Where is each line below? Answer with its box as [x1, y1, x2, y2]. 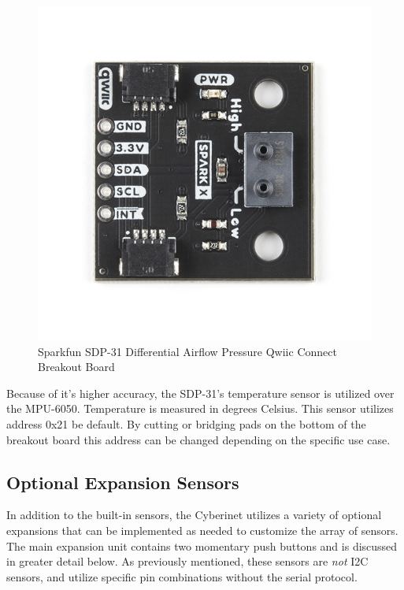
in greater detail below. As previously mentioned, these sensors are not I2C [6, 553, 369, 570]
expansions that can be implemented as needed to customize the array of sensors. [6, 521, 398, 538]
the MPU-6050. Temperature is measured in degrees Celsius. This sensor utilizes [6, 400, 394, 417]
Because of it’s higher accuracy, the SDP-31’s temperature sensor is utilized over [6, 384, 395, 401]
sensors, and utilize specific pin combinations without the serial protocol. [6, 568, 358, 584]
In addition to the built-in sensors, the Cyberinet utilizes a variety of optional [6, 507, 382, 523]
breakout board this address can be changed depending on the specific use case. [6, 431, 391, 447]
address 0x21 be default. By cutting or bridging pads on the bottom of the [6, 415, 366, 432]
